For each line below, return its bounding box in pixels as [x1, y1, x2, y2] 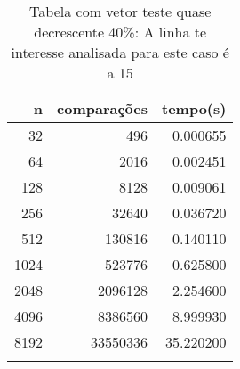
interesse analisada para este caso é [11, 42, 229, 62]
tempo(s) [162, 98, 227, 119]
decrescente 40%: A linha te [34, 21, 207, 42]
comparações [57, 98, 148, 119]
